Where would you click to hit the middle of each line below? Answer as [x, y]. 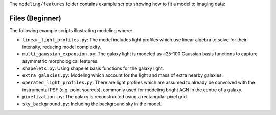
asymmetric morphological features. [61, 61]
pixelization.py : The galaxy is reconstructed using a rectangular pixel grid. [105, 97]
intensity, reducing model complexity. [62, 47]
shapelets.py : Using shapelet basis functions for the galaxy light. [93, 68]
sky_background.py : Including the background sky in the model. [92, 104]
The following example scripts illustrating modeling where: [71, 30]
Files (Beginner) [35, 18]
